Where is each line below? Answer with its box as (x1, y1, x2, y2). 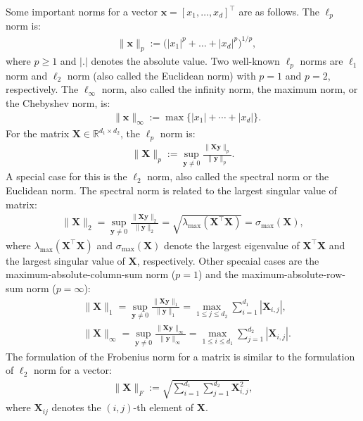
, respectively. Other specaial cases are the (136, 253, 319, 268)
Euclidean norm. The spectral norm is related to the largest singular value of (6, 183, 337, 197)
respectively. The (6, 82, 79, 96)
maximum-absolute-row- (241, 267, 345, 282)
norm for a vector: (33, 363, 112, 377)
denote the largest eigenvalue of (164, 237, 300, 252)
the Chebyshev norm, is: (6, 96, 110, 111)
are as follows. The (238, 4, 319, 18)
